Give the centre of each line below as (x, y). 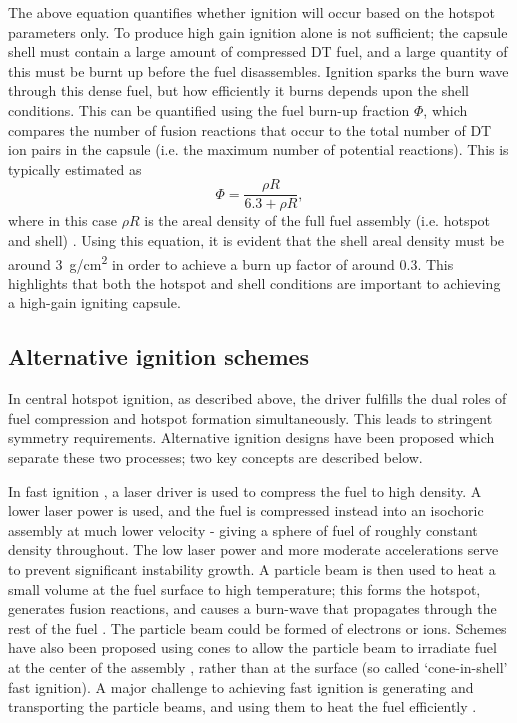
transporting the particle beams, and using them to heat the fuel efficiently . (242, 706)
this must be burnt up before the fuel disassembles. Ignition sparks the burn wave (258, 70)
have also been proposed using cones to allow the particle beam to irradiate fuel (252, 647)
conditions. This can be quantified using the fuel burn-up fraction (209, 109)
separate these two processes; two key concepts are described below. (215, 457)
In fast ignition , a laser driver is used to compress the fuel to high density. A (245, 490)
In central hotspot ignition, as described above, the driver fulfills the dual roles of (257, 398)
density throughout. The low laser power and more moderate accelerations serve (253, 549)
